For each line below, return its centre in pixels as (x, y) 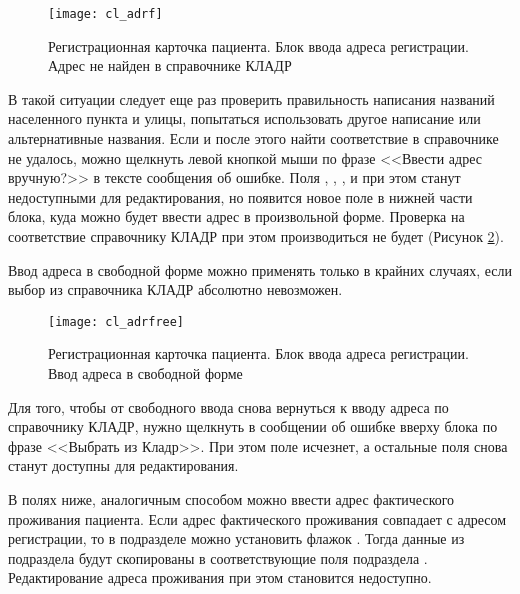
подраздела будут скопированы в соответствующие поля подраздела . (218, 557)
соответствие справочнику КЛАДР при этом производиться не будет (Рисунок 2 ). (256, 236)
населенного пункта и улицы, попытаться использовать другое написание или (244, 118)
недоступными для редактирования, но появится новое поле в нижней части (240, 196)
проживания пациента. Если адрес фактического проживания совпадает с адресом (257, 518)
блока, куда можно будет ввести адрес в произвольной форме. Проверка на (236, 216)
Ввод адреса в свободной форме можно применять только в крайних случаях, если (260, 269)
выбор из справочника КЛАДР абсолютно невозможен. (175, 289)
